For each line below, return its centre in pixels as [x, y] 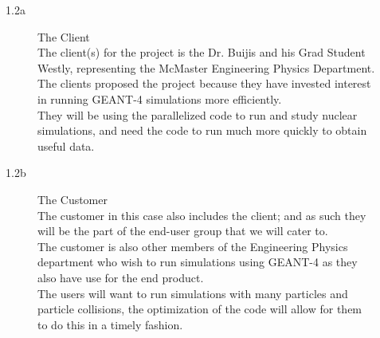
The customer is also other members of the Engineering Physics [193, 246]
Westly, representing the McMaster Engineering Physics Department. [206, 67]
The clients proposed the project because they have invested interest [204, 83]
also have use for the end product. [121, 277]
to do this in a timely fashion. [110, 324]
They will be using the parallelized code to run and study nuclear [198, 114]
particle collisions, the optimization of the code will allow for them [200, 309]
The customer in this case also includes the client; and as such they [202, 215]
